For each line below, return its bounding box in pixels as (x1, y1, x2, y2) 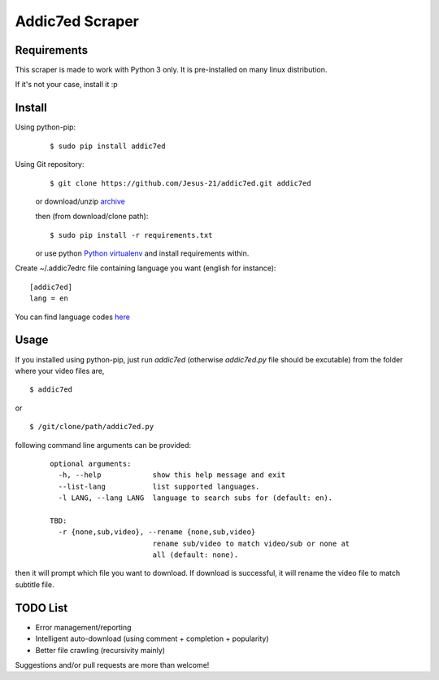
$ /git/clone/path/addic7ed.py (29, 422, 154, 432)
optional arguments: (50, 458, 132, 468)
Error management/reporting (35, 622, 132, 632)
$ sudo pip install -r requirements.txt (50, 230, 213, 239)
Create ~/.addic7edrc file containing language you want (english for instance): (15, 263, 276, 273)
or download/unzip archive (35, 196, 125, 206)
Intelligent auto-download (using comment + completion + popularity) (35, 634, 269, 643)
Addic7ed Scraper (15, 12, 140, 30)
